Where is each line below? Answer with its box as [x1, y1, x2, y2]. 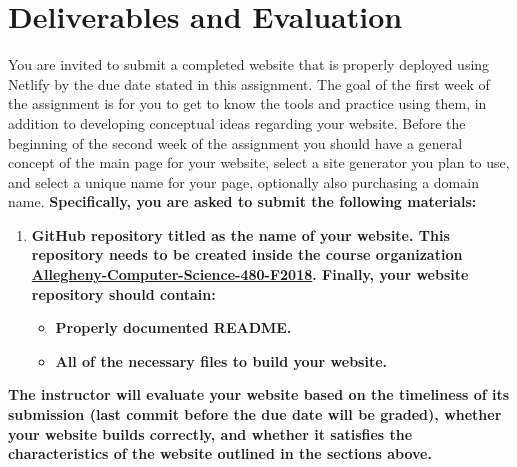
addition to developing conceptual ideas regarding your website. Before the [8, 112, 466, 133]
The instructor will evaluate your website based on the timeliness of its [8, 384, 510, 405]
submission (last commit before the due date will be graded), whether [8, 404, 502, 425]
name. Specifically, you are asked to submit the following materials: [8, 191, 477, 212]
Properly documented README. [55, 317, 292, 338]
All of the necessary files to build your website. [55, 350, 388, 371]
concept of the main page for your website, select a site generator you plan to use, [8, 152, 510, 173]
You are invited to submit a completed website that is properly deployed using [8, 54, 490, 75]
